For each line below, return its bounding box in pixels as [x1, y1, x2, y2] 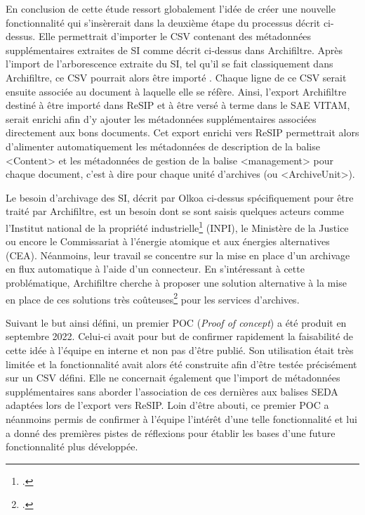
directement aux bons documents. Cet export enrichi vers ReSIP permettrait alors [6, 125, 359, 140]
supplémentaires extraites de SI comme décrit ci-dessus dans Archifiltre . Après [6, 42, 343, 57]
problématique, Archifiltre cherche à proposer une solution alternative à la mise [6, 275, 347, 289]
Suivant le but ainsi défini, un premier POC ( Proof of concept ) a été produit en [6, 315, 347, 330]
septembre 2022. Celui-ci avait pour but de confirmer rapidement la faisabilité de [6, 329, 354, 344]
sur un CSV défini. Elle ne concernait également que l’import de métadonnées [6, 370, 340, 385]
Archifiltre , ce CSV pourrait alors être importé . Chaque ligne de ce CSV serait [6, 70, 347, 84]
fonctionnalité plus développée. [6, 439, 138, 454]
